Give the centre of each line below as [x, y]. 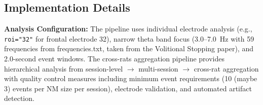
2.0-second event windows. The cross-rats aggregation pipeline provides [114, 59]
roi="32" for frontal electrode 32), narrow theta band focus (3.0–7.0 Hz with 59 [129, 38]
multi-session [158, 68]
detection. [19, 98]
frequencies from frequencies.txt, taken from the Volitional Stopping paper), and [129, 48]
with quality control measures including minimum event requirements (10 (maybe [131, 78]
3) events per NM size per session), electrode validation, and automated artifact [128, 88]
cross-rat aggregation [226, 68]
